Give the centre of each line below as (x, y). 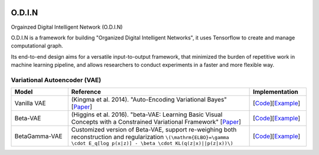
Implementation (276, 92)
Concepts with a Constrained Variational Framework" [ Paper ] (156, 122)
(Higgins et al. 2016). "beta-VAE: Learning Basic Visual (147, 114)
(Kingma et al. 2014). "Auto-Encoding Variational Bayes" (149, 100)
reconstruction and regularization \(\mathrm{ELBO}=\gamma (150, 137)
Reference (86, 92)
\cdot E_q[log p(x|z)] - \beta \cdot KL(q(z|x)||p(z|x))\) (152, 144)
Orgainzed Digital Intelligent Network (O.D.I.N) (67, 27)
